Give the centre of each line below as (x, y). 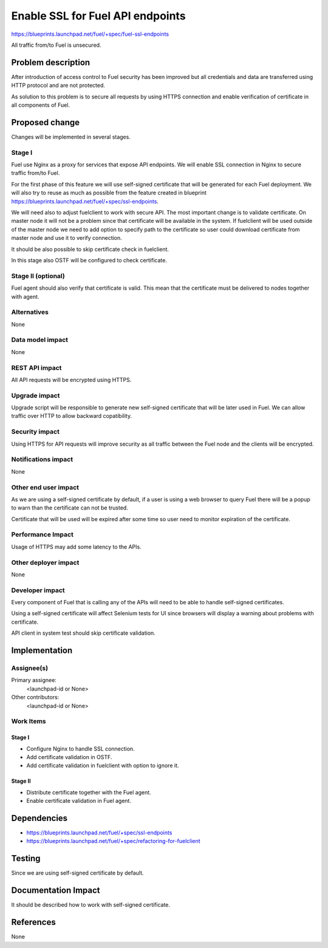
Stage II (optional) (38, 276)
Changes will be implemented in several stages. (71, 137)
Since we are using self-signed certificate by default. (77, 873)
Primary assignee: (34, 680)
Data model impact (40, 340)
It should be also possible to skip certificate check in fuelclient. (90, 249)
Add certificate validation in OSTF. (69, 757)
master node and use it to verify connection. (67, 238)
